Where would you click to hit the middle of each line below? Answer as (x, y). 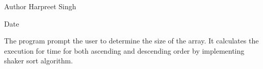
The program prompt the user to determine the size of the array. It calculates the (131, 41)
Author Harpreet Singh (40, 6)
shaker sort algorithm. (38, 61)
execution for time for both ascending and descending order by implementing (124, 50)
